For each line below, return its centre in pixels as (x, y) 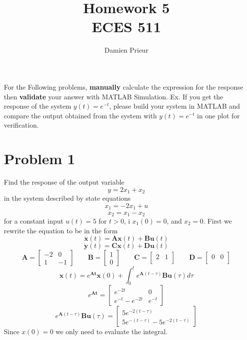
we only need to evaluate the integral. (112, 331)
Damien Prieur (126, 50)
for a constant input (34, 220)
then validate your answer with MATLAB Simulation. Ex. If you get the (114, 96)
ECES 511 (126, 27)
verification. (21, 125)
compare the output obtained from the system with (80, 115)
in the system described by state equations (67, 198)
